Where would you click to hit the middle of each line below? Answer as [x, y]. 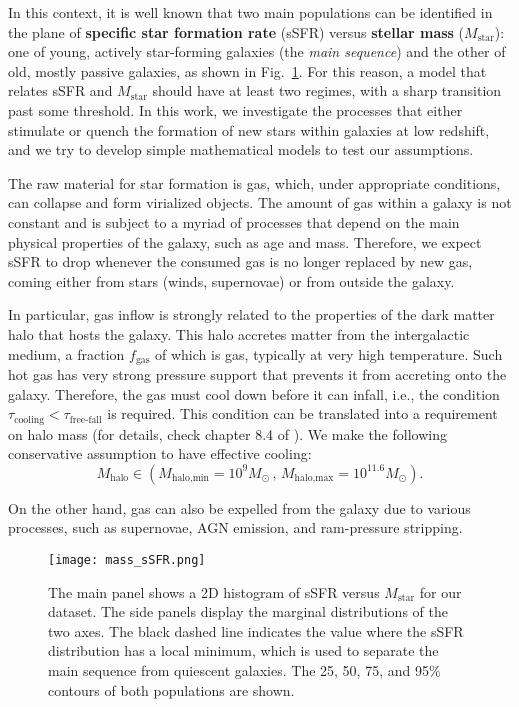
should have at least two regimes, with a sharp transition [327, 90]
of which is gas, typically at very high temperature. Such [328, 353]
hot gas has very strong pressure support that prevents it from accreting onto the [257, 373]
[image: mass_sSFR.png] [127, 559]
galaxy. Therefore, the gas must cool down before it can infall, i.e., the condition [254, 393]
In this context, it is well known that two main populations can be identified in [250, 12]
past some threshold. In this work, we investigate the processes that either [235, 109]
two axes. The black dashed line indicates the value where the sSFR [256, 630]
